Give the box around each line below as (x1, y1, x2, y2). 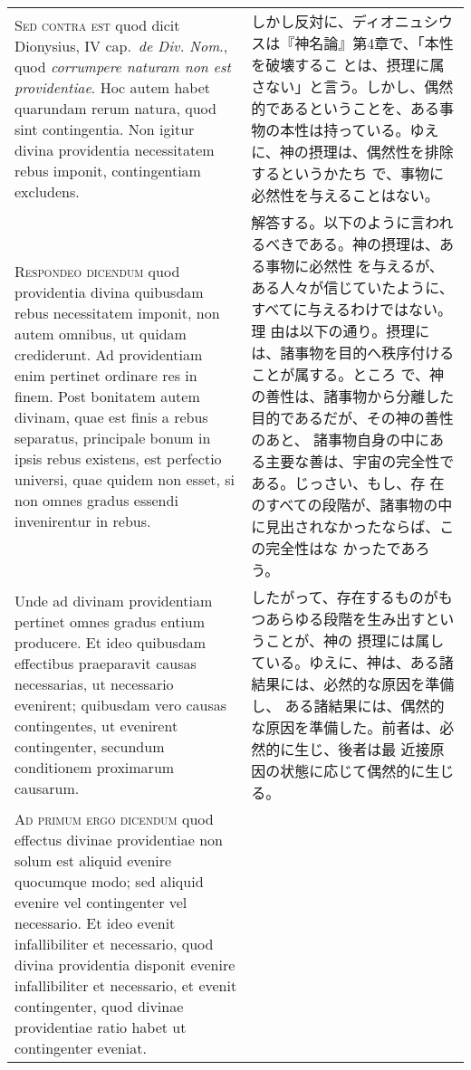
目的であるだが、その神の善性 (251, 407, 454, 428)
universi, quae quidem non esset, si (14, 468, 235, 490)
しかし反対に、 (251, 11, 352, 32)
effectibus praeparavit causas (14, 653, 197, 674)
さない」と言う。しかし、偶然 (251, 76, 454, 97)
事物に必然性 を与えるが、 (265, 255, 444, 276)
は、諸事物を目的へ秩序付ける (251, 342, 455, 363)
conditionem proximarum (14, 757, 175, 778)
